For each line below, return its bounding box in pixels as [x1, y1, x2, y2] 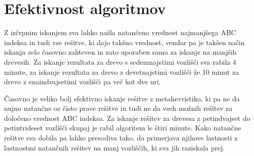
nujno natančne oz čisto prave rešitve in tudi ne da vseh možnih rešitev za [4, 103, 233, 113]
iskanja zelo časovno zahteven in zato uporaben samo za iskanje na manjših [4, 47, 237, 57]
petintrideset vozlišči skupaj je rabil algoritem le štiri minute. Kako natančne [4, 122, 241, 133]
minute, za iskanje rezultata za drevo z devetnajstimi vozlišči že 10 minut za [4, 66, 239, 77]
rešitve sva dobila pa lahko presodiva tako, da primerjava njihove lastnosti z [4, 132, 238, 143]
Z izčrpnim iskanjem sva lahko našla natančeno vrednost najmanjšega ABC [4, 27, 236, 38]
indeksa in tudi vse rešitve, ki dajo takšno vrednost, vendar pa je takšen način [4, 37, 245, 47]
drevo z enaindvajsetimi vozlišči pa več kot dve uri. [4, 76, 161, 87]
